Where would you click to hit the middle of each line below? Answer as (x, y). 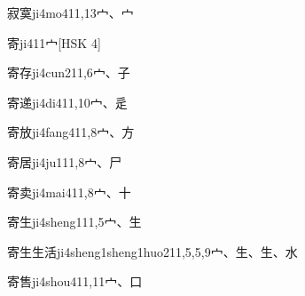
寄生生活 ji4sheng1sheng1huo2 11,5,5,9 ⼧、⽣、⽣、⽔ (152, 251)
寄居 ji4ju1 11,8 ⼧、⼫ (65, 161)
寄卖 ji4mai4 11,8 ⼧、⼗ (69, 192)
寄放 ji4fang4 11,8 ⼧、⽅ (71, 132)
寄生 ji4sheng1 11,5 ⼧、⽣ (74, 222)
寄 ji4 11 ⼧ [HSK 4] (54, 42)
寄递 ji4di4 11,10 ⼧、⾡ (67, 102)
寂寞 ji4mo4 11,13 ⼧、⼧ (70, 12)
